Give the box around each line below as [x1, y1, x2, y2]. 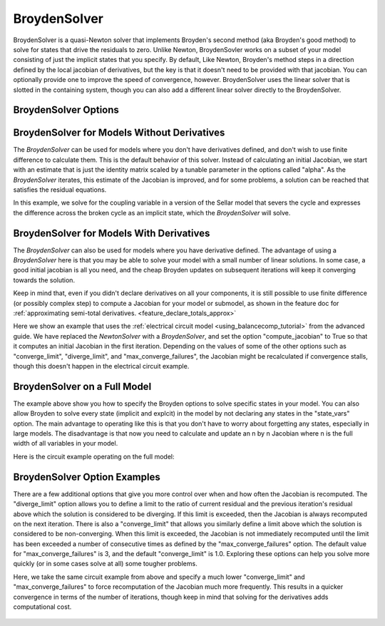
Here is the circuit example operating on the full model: [13, 452, 175, 461]
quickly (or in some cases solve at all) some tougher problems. [13, 560, 197, 568]
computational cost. [13, 602, 72, 611]
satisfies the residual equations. [13, 185, 107, 194]
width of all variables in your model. [13, 439, 118, 448]
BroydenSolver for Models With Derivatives [13, 227, 210, 239]
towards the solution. [13, 275, 75, 284]
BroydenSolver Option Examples [13, 471, 160, 483]
